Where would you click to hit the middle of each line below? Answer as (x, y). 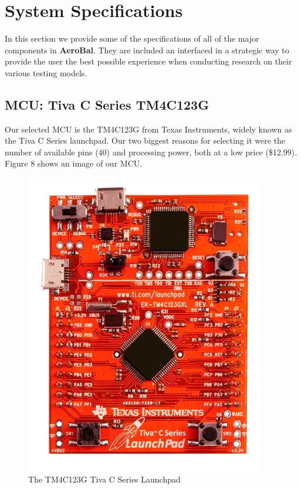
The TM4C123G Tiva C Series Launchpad (104, 479)
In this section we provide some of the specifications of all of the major (132, 38)
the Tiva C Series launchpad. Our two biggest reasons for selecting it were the (145, 140)
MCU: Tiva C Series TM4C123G (107, 104)
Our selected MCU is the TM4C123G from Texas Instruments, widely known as (148, 129)
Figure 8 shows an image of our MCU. (74, 163)
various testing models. (46, 72)
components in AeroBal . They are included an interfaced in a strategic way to (147, 50)
